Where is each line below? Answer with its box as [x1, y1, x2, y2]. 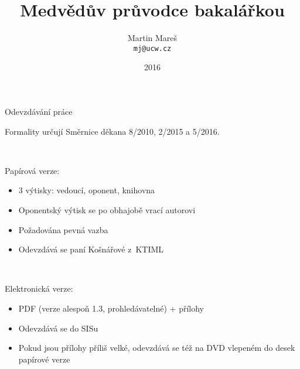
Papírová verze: [5, 164, 60, 176]
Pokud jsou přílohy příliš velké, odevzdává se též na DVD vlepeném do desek [18, 341, 295, 354]
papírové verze [18, 353, 70, 365]
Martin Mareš [127, 32, 178, 44]
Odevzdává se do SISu [18, 322, 98, 334]
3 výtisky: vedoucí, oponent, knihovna [18, 184, 155, 196]
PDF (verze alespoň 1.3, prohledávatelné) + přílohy [18, 302, 204, 314]
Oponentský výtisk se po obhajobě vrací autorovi [18, 203, 196, 216]
